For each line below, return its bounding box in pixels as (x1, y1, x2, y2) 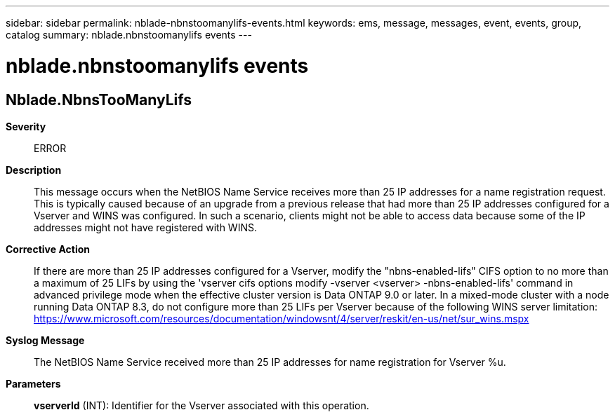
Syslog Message (6, 334, 85, 346)
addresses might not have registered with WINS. (34, 221, 257, 233)
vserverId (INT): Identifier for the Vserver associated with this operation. (34, 399, 369, 411)
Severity (6, 120, 46, 132)
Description (6, 163, 62, 176)
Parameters (6, 377, 61, 390)
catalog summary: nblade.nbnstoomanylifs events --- (6, 29, 252, 41)
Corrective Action (6, 242, 90, 255)
